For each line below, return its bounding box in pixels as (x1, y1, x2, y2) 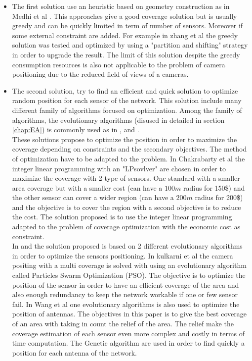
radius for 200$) (195, 192, 243, 203)
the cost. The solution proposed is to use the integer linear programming (12, 211, 232, 222)
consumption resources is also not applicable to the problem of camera (12, 59, 225, 69)
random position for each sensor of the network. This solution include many (12, 95, 242, 105)
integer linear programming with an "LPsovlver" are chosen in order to (12, 163, 226, 173)
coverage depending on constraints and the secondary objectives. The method (12, 144, 247, 154)
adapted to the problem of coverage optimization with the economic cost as (12, 221, 241, 232)
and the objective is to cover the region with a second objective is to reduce (12, 202, 241, 212)
